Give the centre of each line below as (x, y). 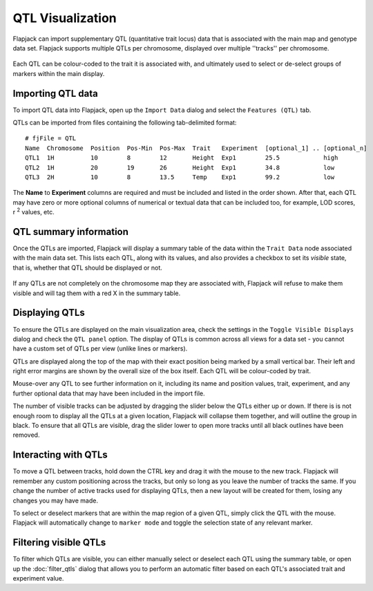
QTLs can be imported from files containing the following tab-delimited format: (125, 123)
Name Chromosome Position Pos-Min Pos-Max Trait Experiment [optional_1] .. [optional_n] (196, 148)
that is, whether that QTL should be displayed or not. (87, 268)
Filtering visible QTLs (59, 543)
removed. (26, 435)
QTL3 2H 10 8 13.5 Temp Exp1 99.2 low (180, 177)
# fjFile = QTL (51, 139)
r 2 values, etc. (34, 212)
